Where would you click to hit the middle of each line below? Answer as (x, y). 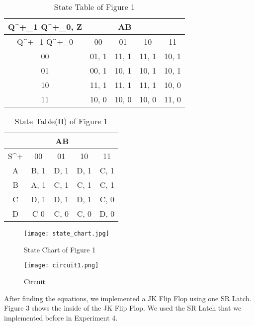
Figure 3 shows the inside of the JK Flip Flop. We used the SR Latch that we (123, 308)
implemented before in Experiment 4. (61, 317)
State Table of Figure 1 (94, 7)
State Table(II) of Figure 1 (61, 121)
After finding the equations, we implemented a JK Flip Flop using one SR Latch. (128, 298)
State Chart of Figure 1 (60, 249)
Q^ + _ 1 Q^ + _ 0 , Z (45, 27)
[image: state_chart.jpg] (67, 234)
